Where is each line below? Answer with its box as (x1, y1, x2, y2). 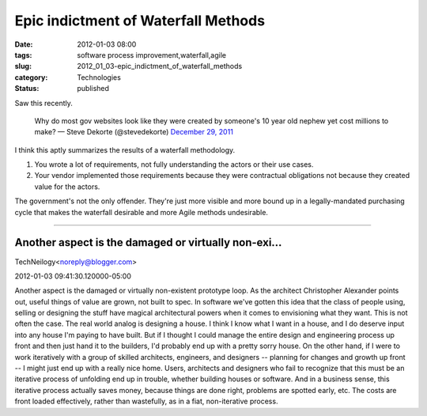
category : (14, 72, 48, 82)
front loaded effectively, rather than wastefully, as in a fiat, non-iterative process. (14, 396, 278, 407)
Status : (14, 84, 40, 93)
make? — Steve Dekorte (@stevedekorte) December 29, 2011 (34, 127, 233, 137)
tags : (14, 50, 32, 59)
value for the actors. (34, 182, 100, 191)
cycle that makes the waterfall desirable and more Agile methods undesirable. (14, 207, 269, 217)
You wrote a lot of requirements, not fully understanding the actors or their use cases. (34, 160, 314, 169)
